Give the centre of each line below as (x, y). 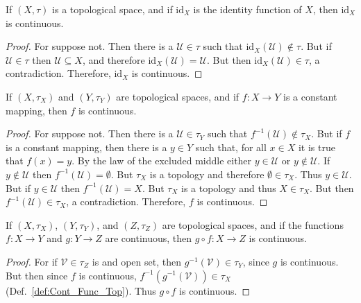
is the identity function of (247, 9)
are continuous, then (149, 238)
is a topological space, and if (112, 9)
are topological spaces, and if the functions (253, 224)
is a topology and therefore (207, 174)
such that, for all (231, 147)
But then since (37, 275)
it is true (317, 147)
